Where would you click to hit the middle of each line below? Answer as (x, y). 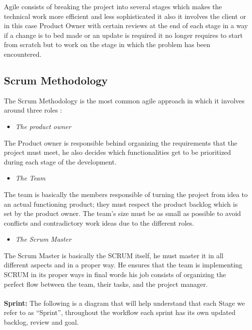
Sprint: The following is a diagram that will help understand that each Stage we (125, 303)
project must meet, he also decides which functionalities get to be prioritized (118, 152)
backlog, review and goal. (41, 322)
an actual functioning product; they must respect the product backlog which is (121, 204)
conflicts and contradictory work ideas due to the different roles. (99, 223)
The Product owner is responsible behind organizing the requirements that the (121, 142)
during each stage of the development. (60, 161)
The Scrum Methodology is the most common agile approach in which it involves (124, 100)
